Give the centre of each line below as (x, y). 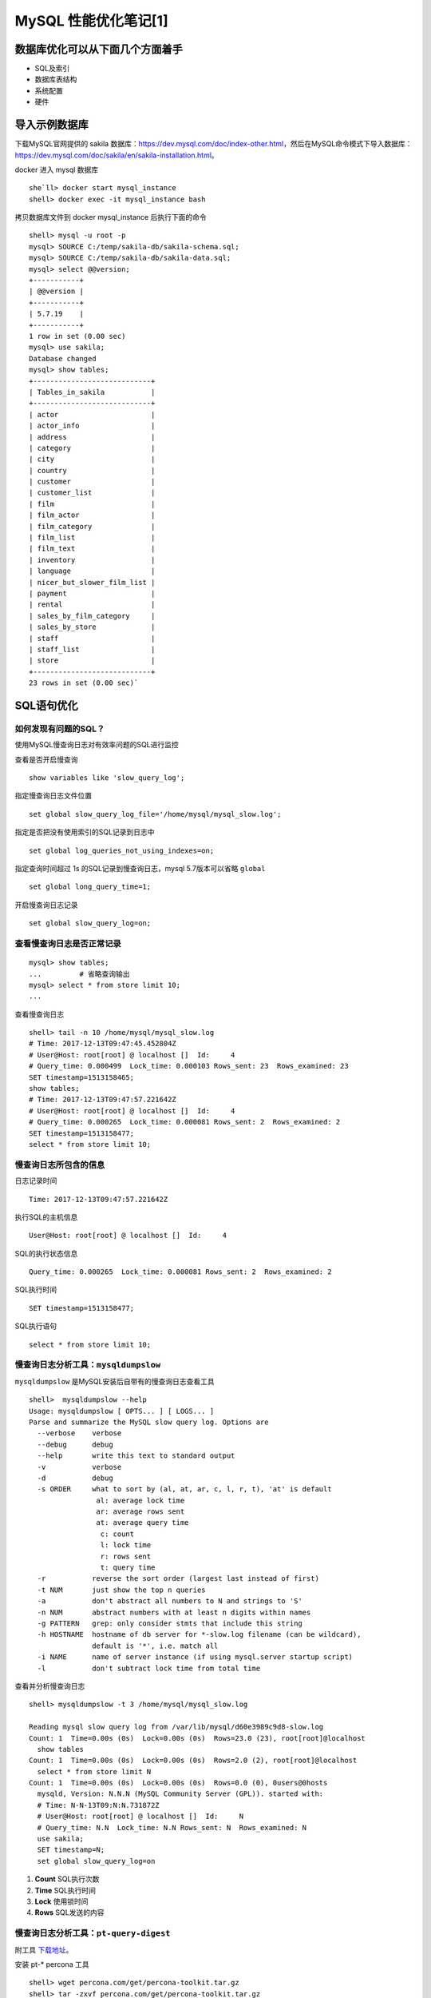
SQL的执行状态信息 (46, 1253)
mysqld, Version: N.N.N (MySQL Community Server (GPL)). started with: (180, 1794)
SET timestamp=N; (71, 1850)
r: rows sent (126, 1556)
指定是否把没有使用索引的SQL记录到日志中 (85, 832)
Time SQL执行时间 (65, 1890)
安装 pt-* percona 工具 (52, 1964)
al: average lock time (140, 1500)
